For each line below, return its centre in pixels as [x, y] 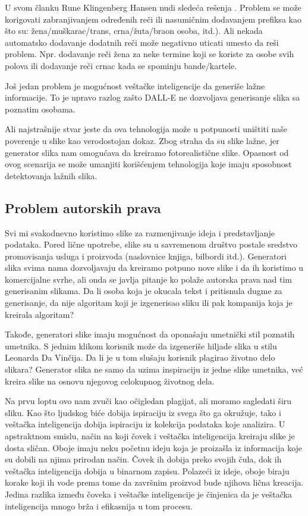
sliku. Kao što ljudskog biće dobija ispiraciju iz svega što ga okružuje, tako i [143, 412]
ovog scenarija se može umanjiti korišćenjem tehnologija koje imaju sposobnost [148, 164]
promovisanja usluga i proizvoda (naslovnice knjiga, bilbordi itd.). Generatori [146, 256]
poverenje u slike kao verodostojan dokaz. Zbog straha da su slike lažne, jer [142, 140]
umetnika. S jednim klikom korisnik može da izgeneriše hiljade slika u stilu [141, 345]
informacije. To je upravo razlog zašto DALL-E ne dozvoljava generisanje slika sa [153, 97]
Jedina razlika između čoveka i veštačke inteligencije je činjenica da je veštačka [148, 494]
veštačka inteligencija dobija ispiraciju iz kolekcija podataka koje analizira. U [145, 424]
